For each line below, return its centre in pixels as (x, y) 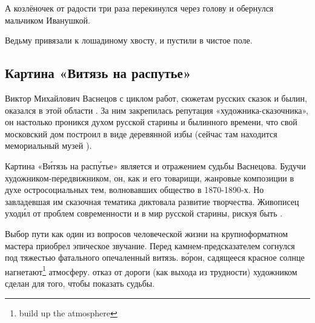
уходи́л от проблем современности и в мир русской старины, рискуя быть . (144, 213)
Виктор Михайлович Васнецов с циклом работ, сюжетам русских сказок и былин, (156, 98)
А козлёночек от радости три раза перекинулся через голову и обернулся (139, 8)
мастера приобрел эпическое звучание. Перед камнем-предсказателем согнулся (150, 245)
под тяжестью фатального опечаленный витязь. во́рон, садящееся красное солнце (155, 257)
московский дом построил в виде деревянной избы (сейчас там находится (141, 133)
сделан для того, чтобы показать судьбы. (80, 283)
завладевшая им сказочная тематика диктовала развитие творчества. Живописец (152, 201)
